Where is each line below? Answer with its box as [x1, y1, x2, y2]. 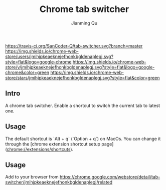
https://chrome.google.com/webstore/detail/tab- [59, 174, 160, 180]
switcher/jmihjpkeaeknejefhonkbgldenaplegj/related [5, 179, 113, 185]
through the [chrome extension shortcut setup [5, 141, 101, 147]
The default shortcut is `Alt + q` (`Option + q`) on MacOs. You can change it [5, 135, 161, 141]
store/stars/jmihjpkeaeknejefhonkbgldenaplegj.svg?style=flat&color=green [5, 74, 160, 80]
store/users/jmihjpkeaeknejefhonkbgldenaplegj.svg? [5, 53, 114, 59]
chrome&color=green [5, 69, 50, 75]
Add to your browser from [5, 174, 59, 180]
